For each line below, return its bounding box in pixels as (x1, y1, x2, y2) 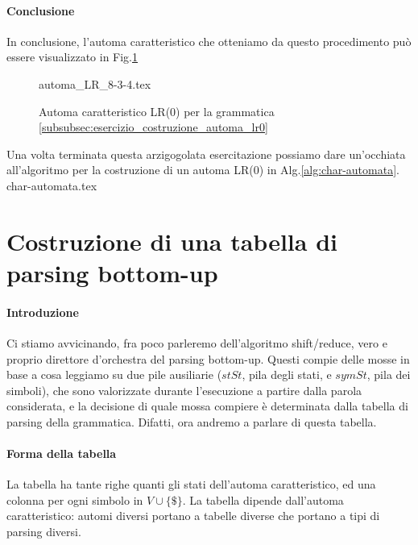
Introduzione (6, 303, 79, 320)
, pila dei (366, 366, 411, 383)
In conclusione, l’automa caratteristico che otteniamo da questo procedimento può (6, 32, 412, 49)
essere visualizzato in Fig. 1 (6, 48, 139, 65)
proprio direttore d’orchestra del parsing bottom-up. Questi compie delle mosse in (6, 350, 410, 367)
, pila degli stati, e (242, 366, 332, 383)
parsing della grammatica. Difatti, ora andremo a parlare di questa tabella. (6, 413, 377, 430)
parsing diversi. (6, 523, 81, 540)
